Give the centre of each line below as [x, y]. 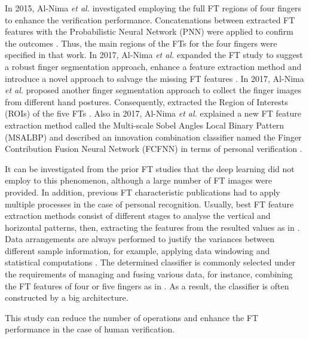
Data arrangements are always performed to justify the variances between [140, 239]
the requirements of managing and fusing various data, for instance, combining [149, 274]
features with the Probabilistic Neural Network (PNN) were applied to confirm [149, 31]
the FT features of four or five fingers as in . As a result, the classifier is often [147, 285]
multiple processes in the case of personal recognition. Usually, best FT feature [149, 204]
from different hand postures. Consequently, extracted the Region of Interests [146, 101]
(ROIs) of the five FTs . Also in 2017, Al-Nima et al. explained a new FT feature [153, 113]
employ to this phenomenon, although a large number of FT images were [138, 180]
